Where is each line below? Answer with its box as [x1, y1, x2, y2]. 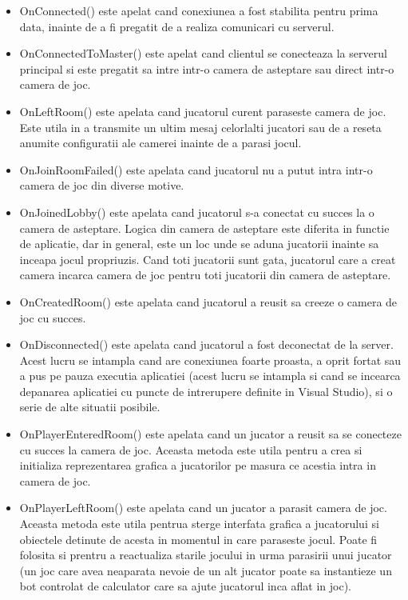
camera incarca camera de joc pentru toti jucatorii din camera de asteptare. [19, 266, 391, 283]
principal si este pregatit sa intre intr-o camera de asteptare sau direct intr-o [19, 60, 394, 77]
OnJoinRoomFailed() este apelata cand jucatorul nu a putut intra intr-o [19, 161, 373, 178]
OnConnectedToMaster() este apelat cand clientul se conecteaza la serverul [19, 45, 387, 62]
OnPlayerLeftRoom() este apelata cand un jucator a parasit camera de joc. [19, 499, 387, 516]
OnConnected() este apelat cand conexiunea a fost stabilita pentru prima [19, 2, 378, 18]
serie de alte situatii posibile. [19, 398, 160, 415]
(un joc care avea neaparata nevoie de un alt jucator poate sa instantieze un [19, 562, 392, 578]
